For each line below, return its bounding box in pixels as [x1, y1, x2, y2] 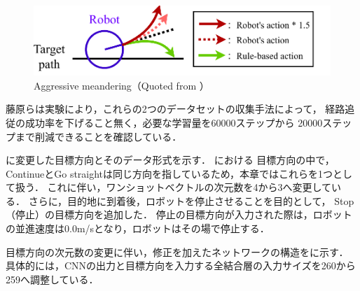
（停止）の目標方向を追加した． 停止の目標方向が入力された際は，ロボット [6, 207, 352, 222]
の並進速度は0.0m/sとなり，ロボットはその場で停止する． [6, 221, 270, 236]
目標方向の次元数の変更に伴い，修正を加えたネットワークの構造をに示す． [6, 244, 349, 259]
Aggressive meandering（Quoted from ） [34, 78, 209, 92]
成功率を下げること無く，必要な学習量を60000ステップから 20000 [25, 115, 323, 129]
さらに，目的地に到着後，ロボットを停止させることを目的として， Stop [28, 193, 354, 208]
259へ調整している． [6, 271, 99, 286]
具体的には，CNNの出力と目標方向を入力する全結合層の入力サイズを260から [6, 258, 356, 273]
